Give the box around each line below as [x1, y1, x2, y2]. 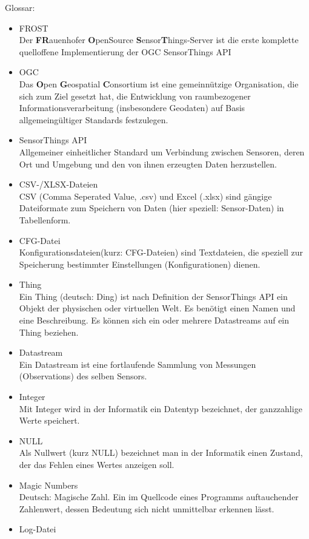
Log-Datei [19, 523, 56, 535]
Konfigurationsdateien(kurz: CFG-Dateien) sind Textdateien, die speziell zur [19, 246, 304, 259]
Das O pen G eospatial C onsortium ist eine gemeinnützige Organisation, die [19, 77, 299, 90]
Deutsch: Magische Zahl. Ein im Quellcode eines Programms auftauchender [19, 490, 299, 503]
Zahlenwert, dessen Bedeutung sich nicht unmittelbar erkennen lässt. [19, 502, 274, 515]
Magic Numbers [19, 478, 78, 491]
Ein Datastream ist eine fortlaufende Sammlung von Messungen [19, 358, 256, 370]
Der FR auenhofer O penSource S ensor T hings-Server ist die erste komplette [19, 33, 299, 46]
